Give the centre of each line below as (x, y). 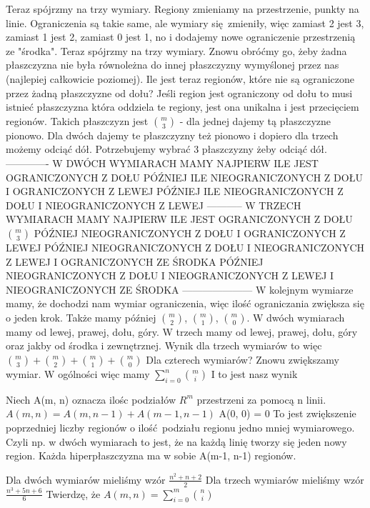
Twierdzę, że (73, 493)
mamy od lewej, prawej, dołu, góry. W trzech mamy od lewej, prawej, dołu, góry (182, 331)
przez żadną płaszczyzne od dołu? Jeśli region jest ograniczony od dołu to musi (179, 93)
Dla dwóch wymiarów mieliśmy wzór (86, 479)
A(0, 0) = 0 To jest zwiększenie (287, 413)
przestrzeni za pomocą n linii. (261, 399)
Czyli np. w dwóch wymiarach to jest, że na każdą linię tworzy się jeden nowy (176, 441)
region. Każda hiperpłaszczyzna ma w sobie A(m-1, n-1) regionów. (151, 455)
